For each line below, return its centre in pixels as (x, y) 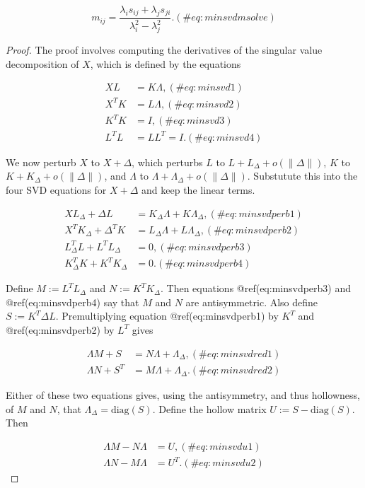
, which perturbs (167, 162)
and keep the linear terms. (198, 189)
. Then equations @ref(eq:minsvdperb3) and (256, 288)
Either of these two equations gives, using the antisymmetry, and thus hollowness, (183, 395)
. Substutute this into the (302, 176)
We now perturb (41, 162)
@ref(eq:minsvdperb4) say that (73, 302)
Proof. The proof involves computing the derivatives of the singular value (164, 49)
